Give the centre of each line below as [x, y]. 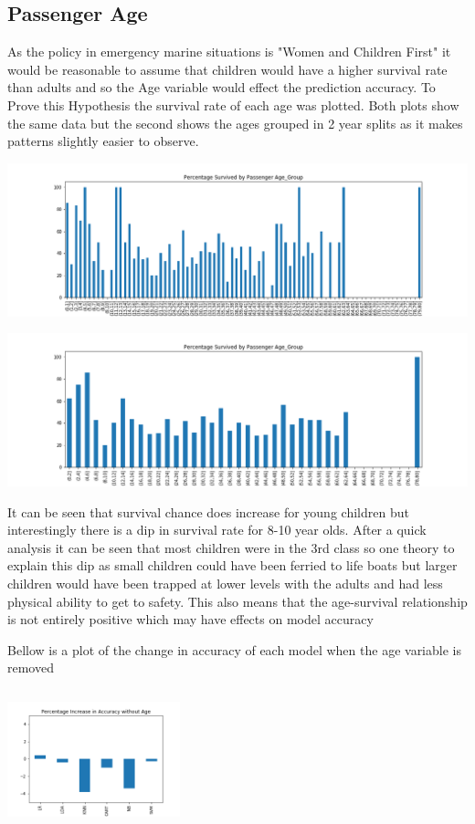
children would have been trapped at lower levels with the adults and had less [225, 583]
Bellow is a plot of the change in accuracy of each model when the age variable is [234, 649]
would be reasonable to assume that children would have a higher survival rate [227, 69]
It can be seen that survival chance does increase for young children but [208, 511]
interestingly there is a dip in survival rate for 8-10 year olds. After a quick [217, 530]
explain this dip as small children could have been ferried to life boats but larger [232, 565]
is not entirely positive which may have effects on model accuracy [190, 619]
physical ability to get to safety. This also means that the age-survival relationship [237, 601]
